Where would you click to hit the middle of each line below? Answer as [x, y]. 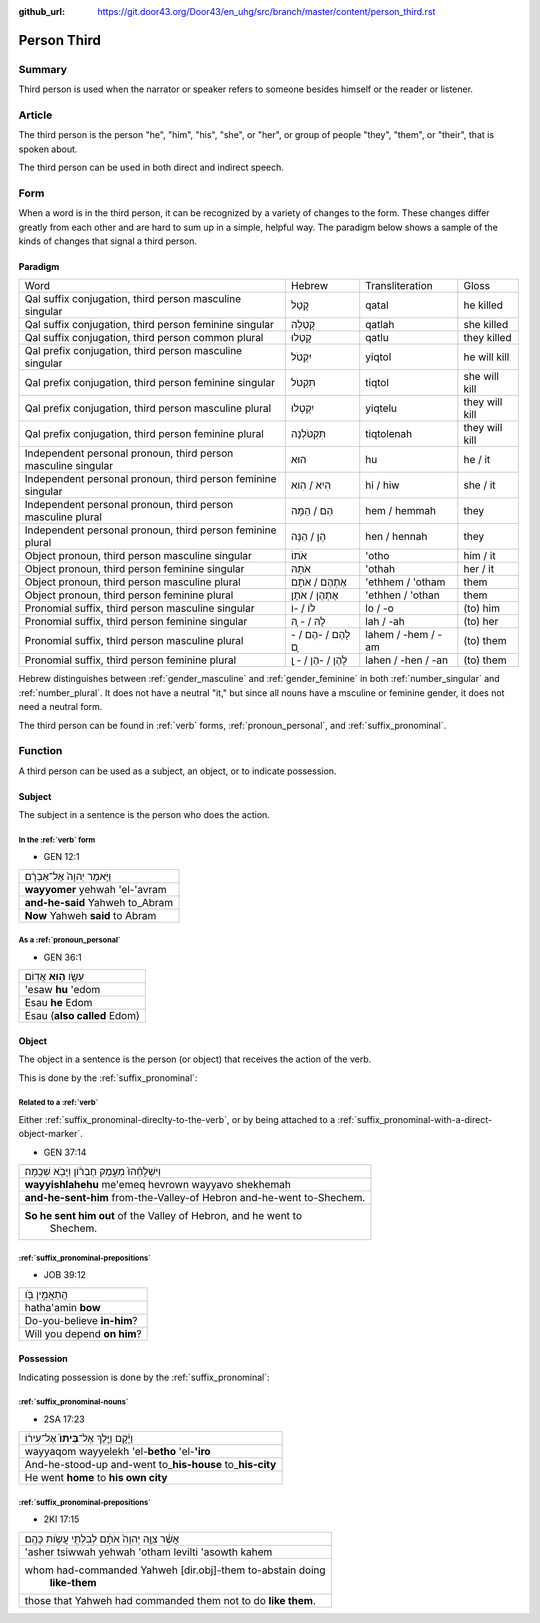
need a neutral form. [60, 707]
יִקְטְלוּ [302, 408]
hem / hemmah [401, 511]
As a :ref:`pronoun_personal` [69, 940]
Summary [43, 69]
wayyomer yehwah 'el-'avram [95, 889]
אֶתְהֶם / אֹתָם [318, 582]
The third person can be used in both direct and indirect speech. [151, 167]
